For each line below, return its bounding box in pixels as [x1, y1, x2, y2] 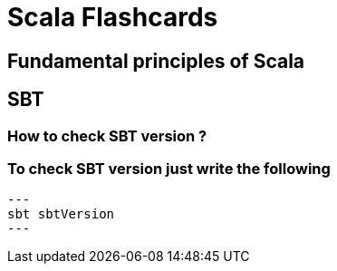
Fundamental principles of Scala [7, 49, 305, 73]
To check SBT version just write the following [7, 159, 331, 178]
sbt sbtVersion [7, 207, 115, 222]
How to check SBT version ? [7, 126, 207, 145]
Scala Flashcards [7, 2, 218, 33]
